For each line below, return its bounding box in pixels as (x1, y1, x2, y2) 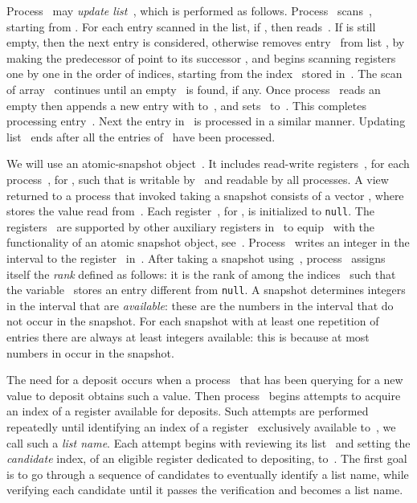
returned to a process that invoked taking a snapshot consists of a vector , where (6, 186, 404, 203)
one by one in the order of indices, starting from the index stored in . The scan (6, 65, 403, 82)
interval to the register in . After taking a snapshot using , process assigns (6, 249, 386, 266)
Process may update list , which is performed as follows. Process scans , (6, 2, 372, 18)
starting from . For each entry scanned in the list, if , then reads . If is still (6, 18, 376, 35)
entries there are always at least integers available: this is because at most (6, 329, 370, 345)
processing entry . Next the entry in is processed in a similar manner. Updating (6, 112, 406, 129)
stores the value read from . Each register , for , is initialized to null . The (6, 202, 374, 219)
